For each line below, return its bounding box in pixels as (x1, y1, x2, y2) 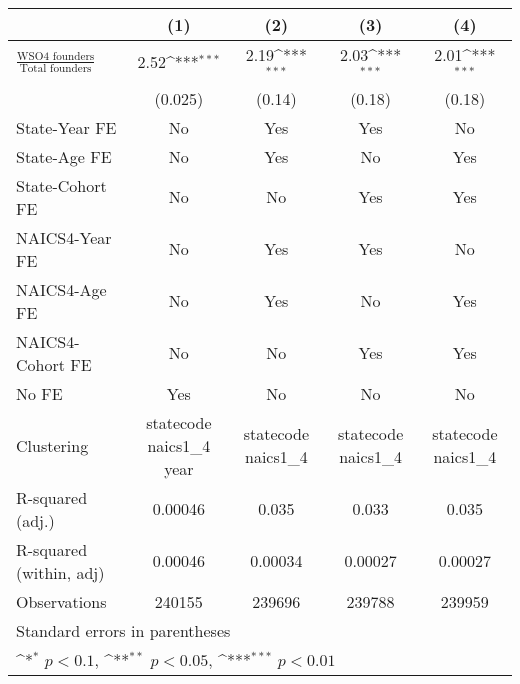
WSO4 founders (17, 50, 95, 62)
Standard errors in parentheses (16, 618, 231, 642)
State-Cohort (16, 173, 107, 197)
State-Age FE (16, 144, 112, 168)
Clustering (16, 433, 89, 457)
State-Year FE (16, 115, 117, 139)
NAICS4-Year (16, 225, 112, 249)
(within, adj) (16, 560, 105, 584)
